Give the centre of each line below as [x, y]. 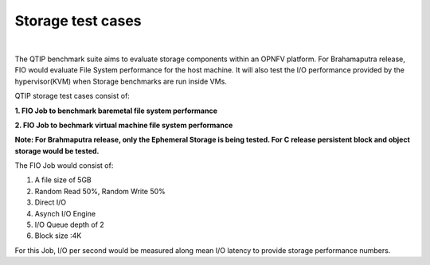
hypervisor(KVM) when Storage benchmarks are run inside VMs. [121, 81]
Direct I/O [51, 202]
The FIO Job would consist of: [64, 166]
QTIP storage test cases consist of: [72, 96]
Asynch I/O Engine [65, 213]
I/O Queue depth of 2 [70, 225]
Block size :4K [58, 236]
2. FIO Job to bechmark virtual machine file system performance [124, 125]
